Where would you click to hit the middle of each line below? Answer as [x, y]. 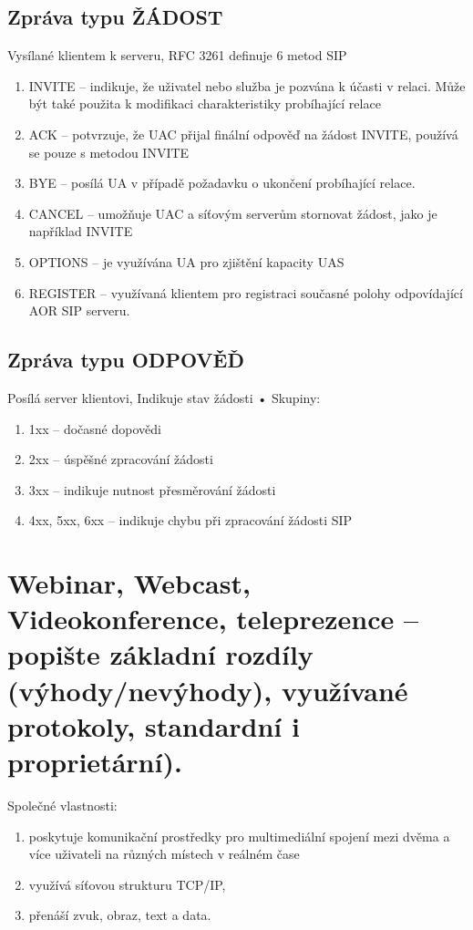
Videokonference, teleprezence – [213, 619]
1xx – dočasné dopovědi [95, 428]
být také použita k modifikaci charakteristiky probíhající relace [205, 103]
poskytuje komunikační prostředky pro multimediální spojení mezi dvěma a [239, 836]
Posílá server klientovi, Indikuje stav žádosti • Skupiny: [164, 397]
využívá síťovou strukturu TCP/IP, [127, 884]
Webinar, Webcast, [129, 583]
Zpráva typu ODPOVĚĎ [126, 360]
